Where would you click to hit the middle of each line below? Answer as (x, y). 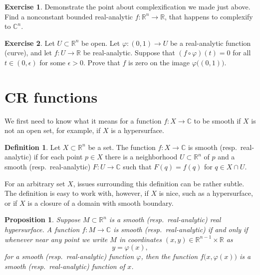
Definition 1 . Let (33, 147)
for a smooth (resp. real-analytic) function (69, 256)
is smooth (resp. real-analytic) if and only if (181, 229)
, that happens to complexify (209, 16)
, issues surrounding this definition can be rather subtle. (159, 183)
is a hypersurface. (137, 130)
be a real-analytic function (210, 43)
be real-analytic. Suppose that (129, 53)
